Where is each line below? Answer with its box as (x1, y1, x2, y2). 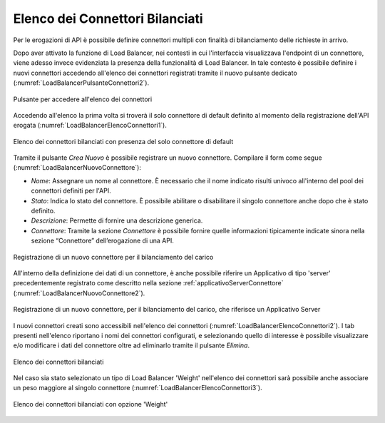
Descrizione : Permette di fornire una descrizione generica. (31, 216, 203, 225)
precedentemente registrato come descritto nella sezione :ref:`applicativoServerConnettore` (13, 279, 284, 287)
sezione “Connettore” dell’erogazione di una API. (31, 236, 174, 245)
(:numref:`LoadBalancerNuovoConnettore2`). (13, 289, 145, 297)
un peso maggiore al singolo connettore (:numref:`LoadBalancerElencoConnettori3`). (13, 384, 263, 392)
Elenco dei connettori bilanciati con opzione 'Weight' (13, 399, 168, 408)
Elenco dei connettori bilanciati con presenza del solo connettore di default (13, 137, 234, 146)
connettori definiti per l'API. (31, 186, 111, 195)
